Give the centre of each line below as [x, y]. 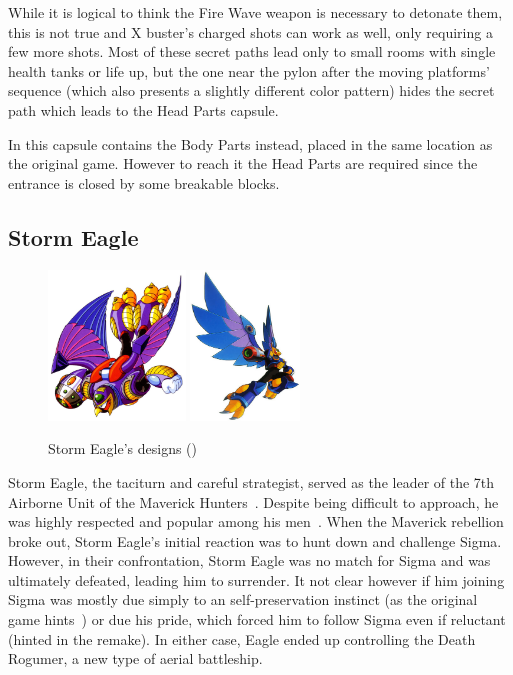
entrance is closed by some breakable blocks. [144, 182]
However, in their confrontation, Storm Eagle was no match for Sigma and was [249, 560]
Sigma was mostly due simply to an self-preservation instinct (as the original [243, 599]
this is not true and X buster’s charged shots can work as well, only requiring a [250, 31]
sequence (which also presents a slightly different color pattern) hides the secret [251, 90]
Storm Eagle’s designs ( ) [123, 448]
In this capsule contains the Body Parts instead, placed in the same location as [250, 143]
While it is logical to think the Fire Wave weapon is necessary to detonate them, [255, 12]
